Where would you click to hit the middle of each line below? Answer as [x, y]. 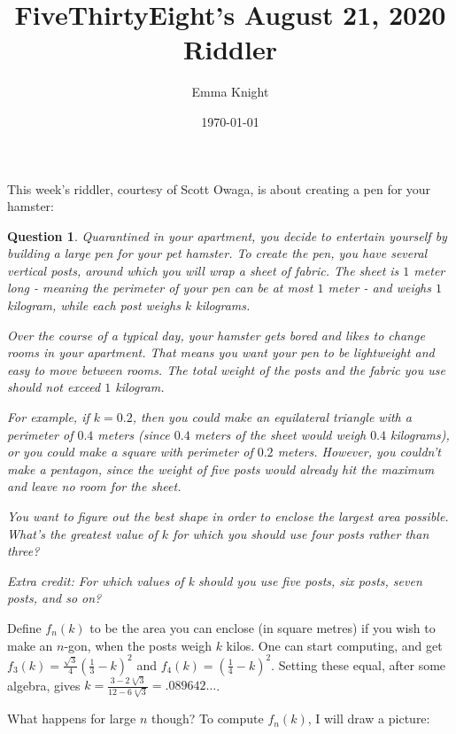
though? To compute [207, 718]
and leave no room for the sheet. [94, 486]
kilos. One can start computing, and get [334, 645]
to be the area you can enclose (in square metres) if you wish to [263, 627]
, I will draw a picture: [369, 718]
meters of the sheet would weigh [280, 434]
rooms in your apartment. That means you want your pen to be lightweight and [221, 352]
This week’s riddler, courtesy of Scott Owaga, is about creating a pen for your [219, 188]
